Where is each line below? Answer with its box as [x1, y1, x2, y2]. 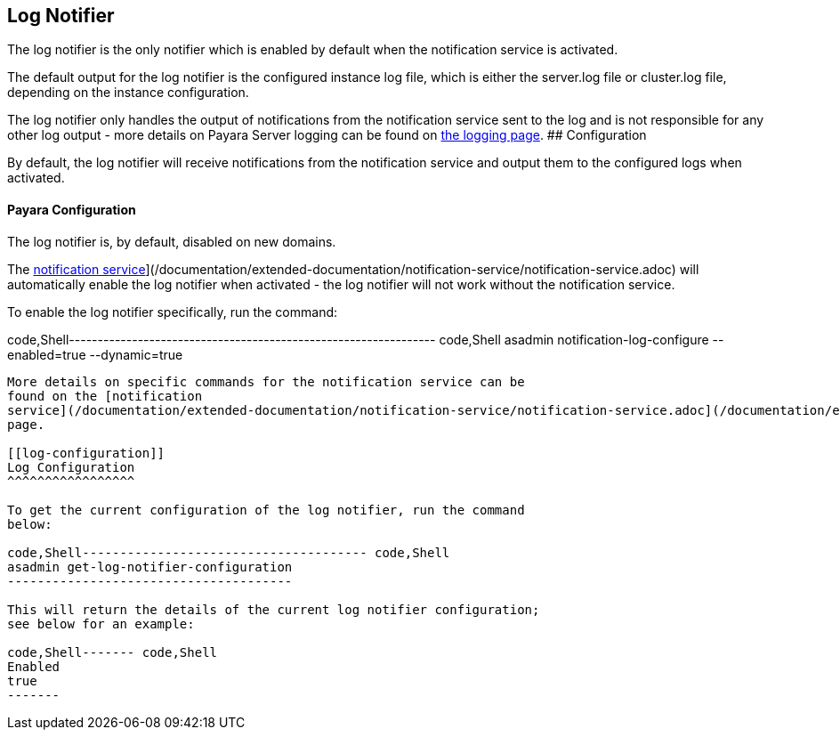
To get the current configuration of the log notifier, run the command [7, 502, 525, 517]
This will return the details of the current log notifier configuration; [7, 602, 540, 617]
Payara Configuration [7, 202, 136, 218]
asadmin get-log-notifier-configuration [7, 559, 293, 574]
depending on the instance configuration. [7, 85, 249, 101]
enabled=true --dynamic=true [7, 346, 183, 362]
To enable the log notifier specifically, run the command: [7, 304, 338, 320]
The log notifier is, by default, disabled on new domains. [7, 233, 336, 249]
